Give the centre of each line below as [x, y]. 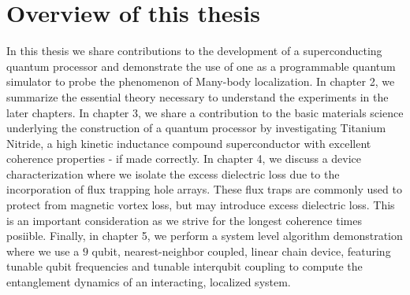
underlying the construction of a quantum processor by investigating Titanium [196, 128]
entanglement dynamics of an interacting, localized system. [149, 282]
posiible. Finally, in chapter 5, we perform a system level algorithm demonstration [205, 236]
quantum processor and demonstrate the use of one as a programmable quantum [201, 66]
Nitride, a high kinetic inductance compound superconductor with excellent [189, 143]
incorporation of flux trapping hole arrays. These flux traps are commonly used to [204, 189]
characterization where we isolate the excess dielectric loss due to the [173, 173]
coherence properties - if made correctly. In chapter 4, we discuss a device [184, 159]
